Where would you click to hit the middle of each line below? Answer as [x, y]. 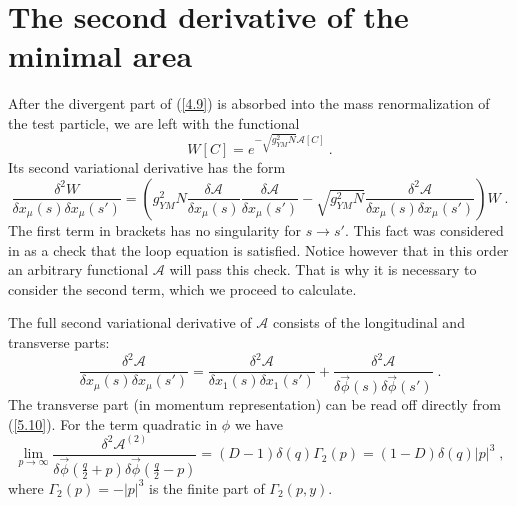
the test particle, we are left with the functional [154, 122]
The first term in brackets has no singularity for [154, 229]
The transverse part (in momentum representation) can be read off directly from [254, 404]
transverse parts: [59, 341]
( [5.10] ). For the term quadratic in [113, 423]
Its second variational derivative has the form [147, 167]
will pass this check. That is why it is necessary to [323, 269]
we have [259, 423]
